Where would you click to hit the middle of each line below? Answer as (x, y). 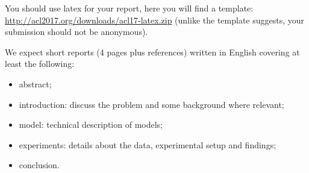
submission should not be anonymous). (76, 32)
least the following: (40, 64)
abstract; (35, 83)
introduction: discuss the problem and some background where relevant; (151, 104)
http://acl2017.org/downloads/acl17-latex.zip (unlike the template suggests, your (155, 20)
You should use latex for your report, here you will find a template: (129, 8)
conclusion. (39, 165)
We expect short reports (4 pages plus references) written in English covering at (152, 52)
